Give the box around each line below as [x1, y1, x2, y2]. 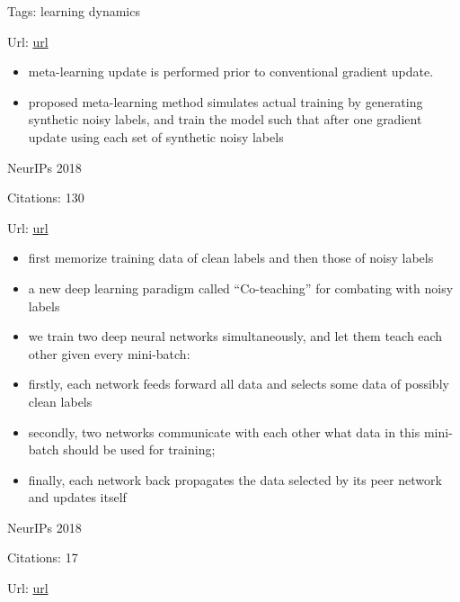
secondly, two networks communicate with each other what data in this [28, 422, 420, 441]
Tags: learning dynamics [7, 2, 140, 20]
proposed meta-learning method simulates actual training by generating [28, 92, 423, 111]
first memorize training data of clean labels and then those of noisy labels [28, 248, 434, 267]
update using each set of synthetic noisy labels [28, 127, 284, 146]
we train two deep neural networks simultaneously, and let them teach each [28, 327, 443, 346]
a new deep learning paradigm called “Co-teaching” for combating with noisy [28, 278, 454, 297]
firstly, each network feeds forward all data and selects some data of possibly [28, 374, 449, 393]
